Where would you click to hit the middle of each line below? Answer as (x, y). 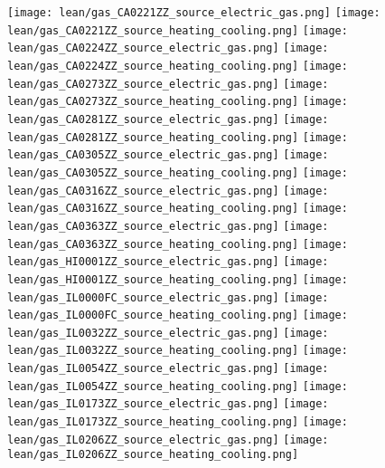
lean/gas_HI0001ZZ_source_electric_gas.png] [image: (168, 262)
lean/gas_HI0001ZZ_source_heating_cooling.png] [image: (178, 279)
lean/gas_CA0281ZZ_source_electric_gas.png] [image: (168, 119)
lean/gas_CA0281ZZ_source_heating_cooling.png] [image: (178, 137)
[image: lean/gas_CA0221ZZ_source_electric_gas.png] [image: (194, 13)
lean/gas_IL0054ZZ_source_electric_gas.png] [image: (168, 369)
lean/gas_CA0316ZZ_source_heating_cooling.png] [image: (178, 209)
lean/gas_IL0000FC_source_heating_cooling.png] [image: (178, 315)
